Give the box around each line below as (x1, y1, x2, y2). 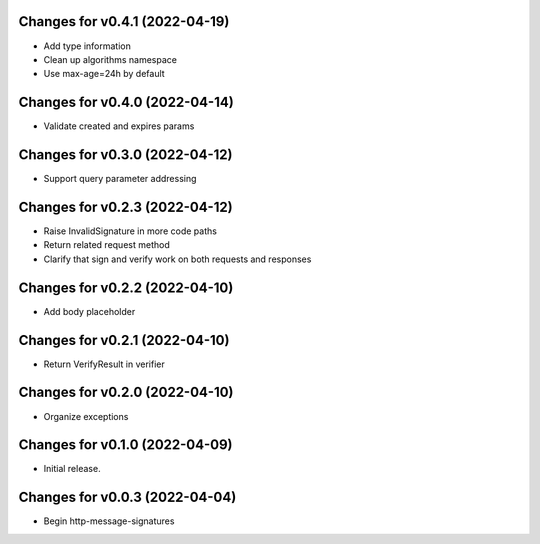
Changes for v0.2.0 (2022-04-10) (18, 384, 234, 401)
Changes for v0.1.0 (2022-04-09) (18, 436, 234, 454)
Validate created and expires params (43, 120, 195, 132)
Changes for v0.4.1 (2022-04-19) (18, 13, 230, 30)
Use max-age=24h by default (43, 68, 165, 80)
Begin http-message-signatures (43, 515, 175, 527)
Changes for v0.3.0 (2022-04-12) (18, 146, 233, 164)
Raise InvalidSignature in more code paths (43, 225, 217, 237)
